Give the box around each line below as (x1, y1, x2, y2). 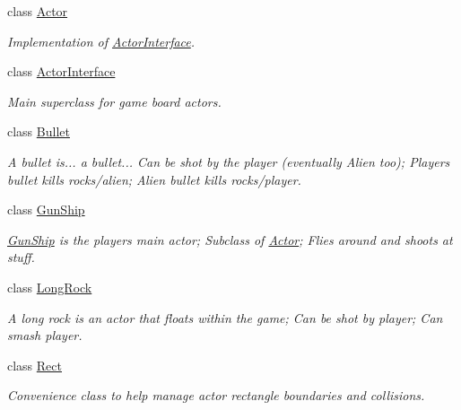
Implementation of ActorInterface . (7, 31, 196, 50)
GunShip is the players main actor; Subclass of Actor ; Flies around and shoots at (7, 230, 453, 249)
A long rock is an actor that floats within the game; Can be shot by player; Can (7, 308, 443, 327)
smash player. (7, 326, 83, 345)
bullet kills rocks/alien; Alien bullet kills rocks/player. (7, 170, 301, 188)
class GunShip (7, 200, 85, 219)
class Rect (7, 355, 62, 374)
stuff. (7, 248, 35, 266)
